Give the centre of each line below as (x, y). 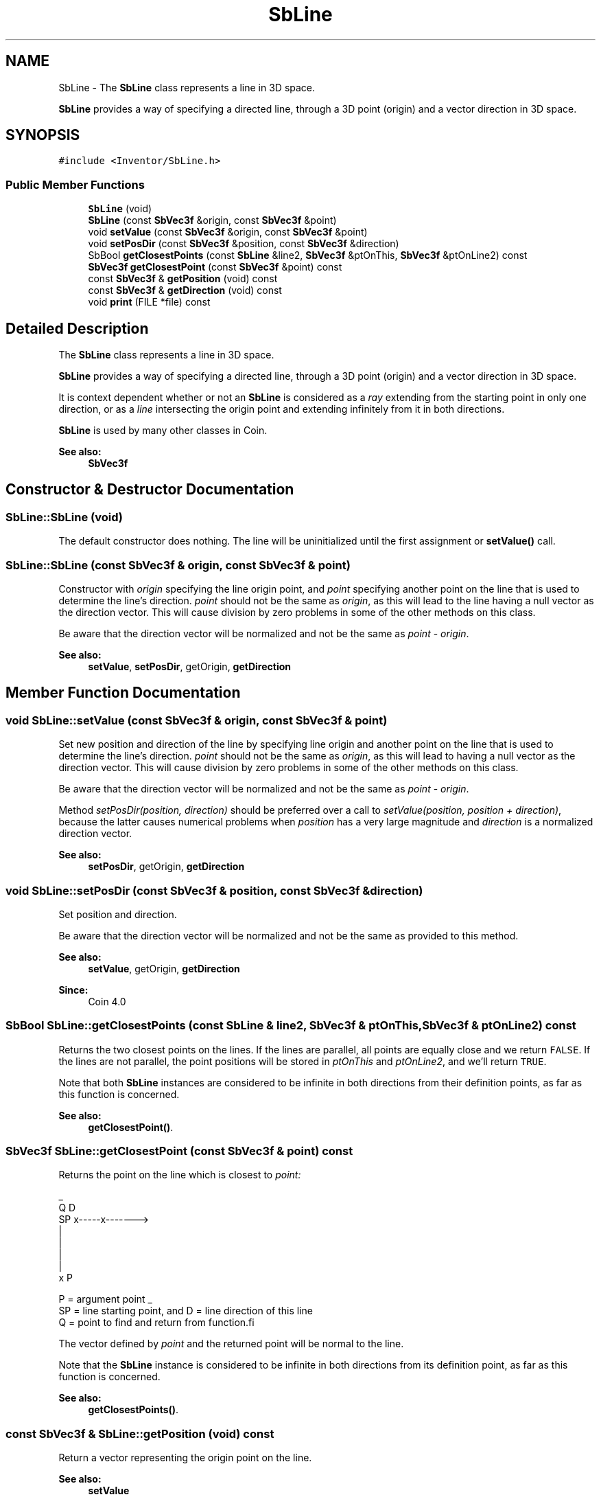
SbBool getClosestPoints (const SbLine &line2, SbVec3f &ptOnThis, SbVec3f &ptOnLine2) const (308, 255)
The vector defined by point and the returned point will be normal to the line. (231, 1344)
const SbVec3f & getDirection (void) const (185, 290)
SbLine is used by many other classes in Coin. (163, 431)
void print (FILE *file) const (149, 302)
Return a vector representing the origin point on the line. (185, 1458)
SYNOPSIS (43, 135)
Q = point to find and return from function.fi (156, 1323)
